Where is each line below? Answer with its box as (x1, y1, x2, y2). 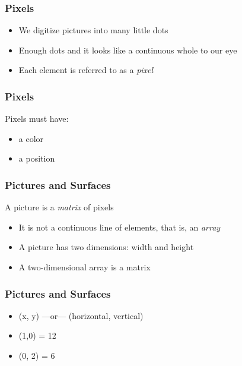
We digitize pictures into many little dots (18, 24, 168, 36)
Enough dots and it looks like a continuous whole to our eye (18, 43, 237, 56)
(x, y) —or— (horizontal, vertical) (18, 309, 144, 321)
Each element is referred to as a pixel (18, 64, 154, 76)
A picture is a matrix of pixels (5, 201, 114, 213)
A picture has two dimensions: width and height (18, 241, 194, 253)
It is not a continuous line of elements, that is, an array (18, 220, 221, 233)
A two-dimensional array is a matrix (18, 261, 151, 273)
